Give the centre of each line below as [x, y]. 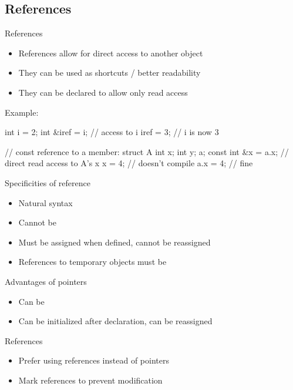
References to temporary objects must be [92, 262]
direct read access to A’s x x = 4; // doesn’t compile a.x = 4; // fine [129, 163]
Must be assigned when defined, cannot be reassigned [114, 242]
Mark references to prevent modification [90, 380]
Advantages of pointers [46, 281]
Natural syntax [46, 202]
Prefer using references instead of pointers [94, 360]
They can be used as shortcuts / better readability [110, 73]
